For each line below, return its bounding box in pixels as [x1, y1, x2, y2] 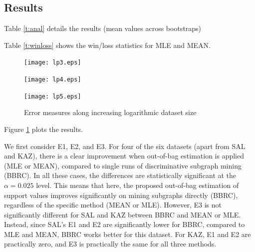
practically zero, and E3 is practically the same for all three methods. [4, 238, 217, 249]
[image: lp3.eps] [24, 59, 81, 66]
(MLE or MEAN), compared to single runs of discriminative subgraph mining [4, 160, 242, 170]
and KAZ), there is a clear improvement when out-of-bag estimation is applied [4, 150, 244, 161]
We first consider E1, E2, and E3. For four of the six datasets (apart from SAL [4, 140, 246, 151]
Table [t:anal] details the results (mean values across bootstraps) [4, 23, 202, 33]
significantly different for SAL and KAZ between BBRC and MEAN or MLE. [4, 209, 241, 219]
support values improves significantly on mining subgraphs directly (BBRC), [4, 189, 238, 200]
